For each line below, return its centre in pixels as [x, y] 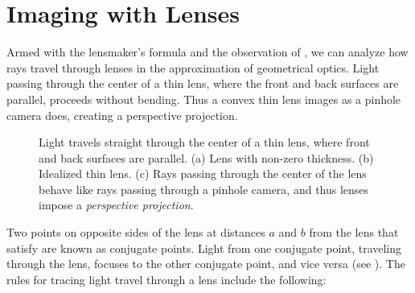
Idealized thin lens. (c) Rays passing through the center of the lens [203, 173]
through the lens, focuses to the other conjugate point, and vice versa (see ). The [206, 264]
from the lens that [354, 232]
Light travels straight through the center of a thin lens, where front [204, 142]
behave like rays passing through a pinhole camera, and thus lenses [204, 189]
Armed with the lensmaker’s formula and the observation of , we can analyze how [207, 52]
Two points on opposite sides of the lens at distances [136, 232]
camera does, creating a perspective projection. [122, 115]
